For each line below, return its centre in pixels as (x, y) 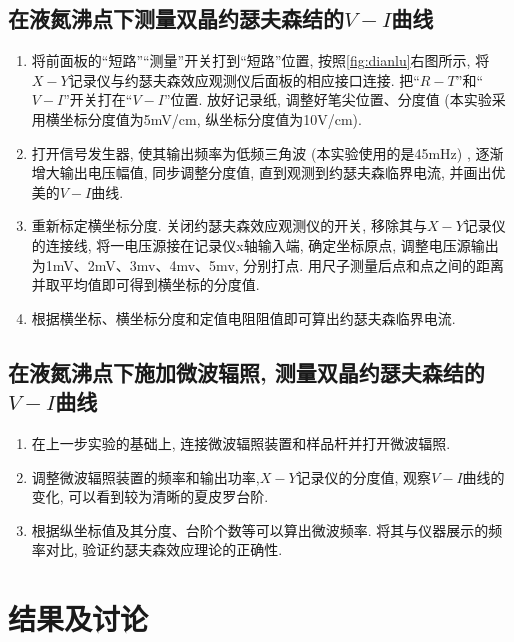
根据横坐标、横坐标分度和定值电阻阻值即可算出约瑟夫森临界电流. (243, 317)
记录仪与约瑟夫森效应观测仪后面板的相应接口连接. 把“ (244, 79)
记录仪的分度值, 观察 (364, 476)
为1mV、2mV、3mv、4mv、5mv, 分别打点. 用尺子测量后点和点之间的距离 (267, 264)
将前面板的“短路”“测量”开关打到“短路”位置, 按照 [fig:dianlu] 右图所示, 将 (260, 60)
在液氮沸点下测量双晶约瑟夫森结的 (176, 18)
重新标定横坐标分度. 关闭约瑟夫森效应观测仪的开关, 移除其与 (229, 225)
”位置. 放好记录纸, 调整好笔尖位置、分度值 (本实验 (327, 99)
